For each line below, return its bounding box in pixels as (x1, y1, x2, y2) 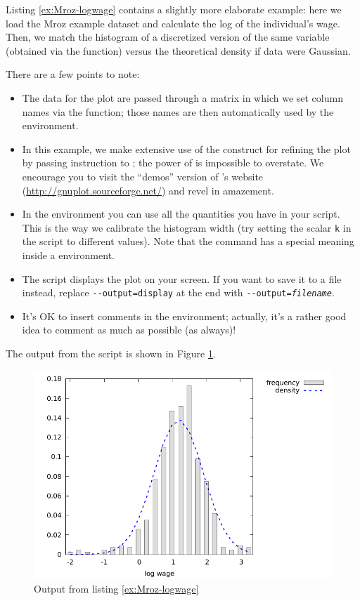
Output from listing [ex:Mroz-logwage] (34, 581, 199, 595)
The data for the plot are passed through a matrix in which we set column (22, 90, 343, 105)
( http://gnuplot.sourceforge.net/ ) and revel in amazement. (22, 183, 274, 197)
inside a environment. (22, 247, 115, 262)
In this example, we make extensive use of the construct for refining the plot (22, 141, 351, 156)
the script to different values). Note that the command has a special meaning (22, 234, 354, 249)
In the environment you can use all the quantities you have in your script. (22, 206, 340, 221)
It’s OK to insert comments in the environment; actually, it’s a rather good (22, 308, 347, 323)
